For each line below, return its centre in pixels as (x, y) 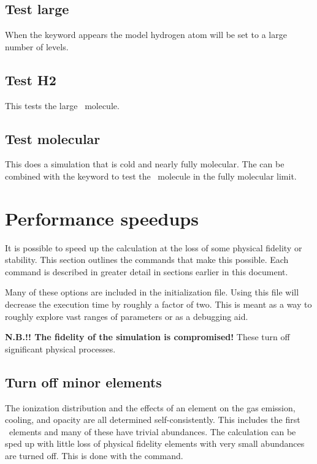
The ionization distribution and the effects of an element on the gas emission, (150, 407)
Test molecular (53, 138)
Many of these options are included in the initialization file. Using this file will (152, 292)
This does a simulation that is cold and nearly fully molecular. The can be (145, 164)
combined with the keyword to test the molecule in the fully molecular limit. (151, 176)
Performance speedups (102, 218)
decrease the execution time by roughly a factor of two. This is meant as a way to (158, 304)
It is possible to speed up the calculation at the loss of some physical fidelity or (154, 247)
